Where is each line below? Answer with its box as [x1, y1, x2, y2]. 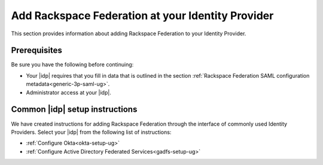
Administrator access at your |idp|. [26, 88, 112, 96]
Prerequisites [11, 45, 62, 56]
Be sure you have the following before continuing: [11, 61, 134, 68]
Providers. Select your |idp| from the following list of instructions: [11, 129, 172, 136]
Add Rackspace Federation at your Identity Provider [11, 9, 274, 22]
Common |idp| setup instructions [11, 105, 138, 115]
